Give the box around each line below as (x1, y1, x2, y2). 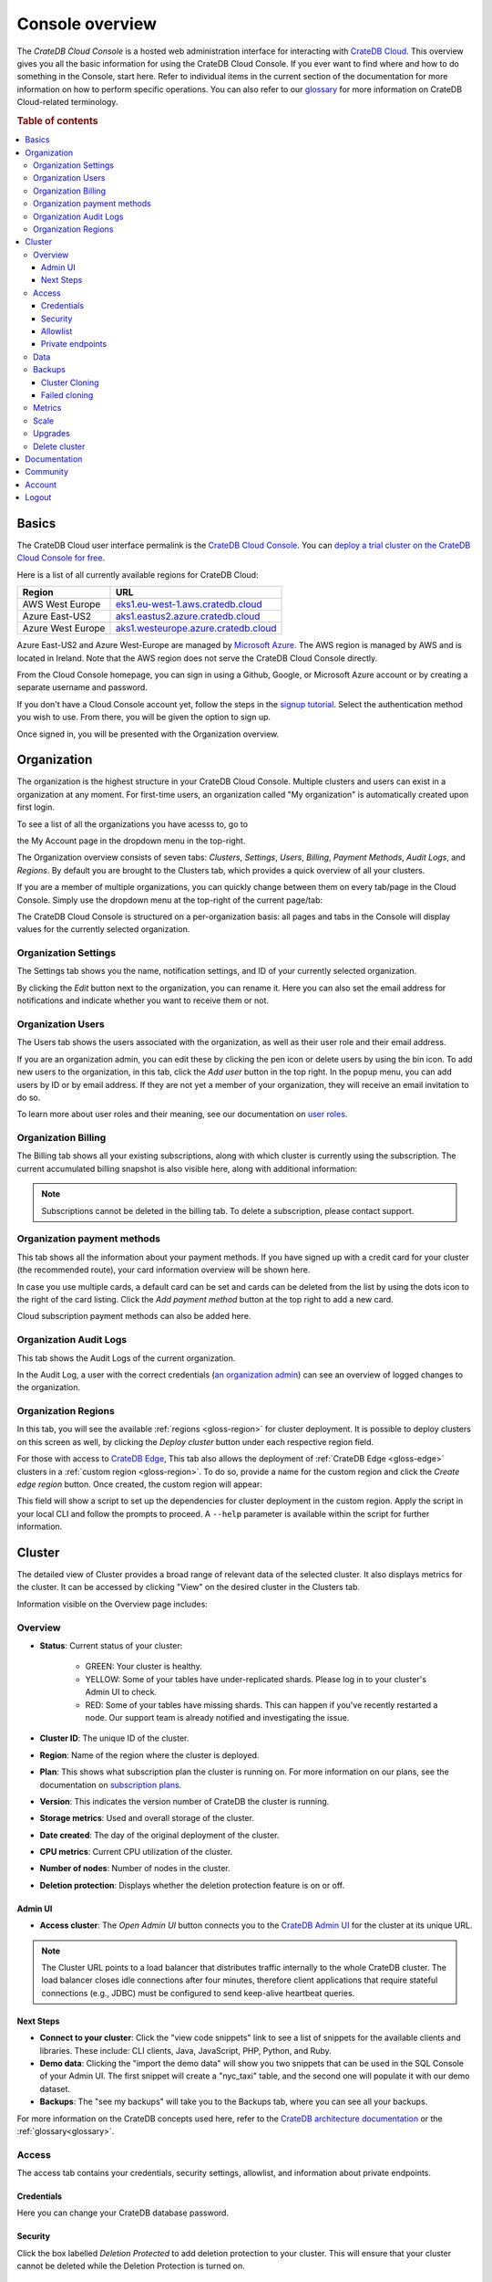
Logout (25, 492, 52, 503)
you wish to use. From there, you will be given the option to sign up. (16, 712, 272, 723)
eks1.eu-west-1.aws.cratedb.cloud (115, 598, 263, 611)
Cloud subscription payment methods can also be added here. (16, 1311, 251, 1322)
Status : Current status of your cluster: (39, 1639, 183, 1651)
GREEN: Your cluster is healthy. (85, 1661, 202, 1672)
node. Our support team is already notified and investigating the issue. (85, 1711, 350, 1722)
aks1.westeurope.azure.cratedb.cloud (115, 622, 277, 634)
